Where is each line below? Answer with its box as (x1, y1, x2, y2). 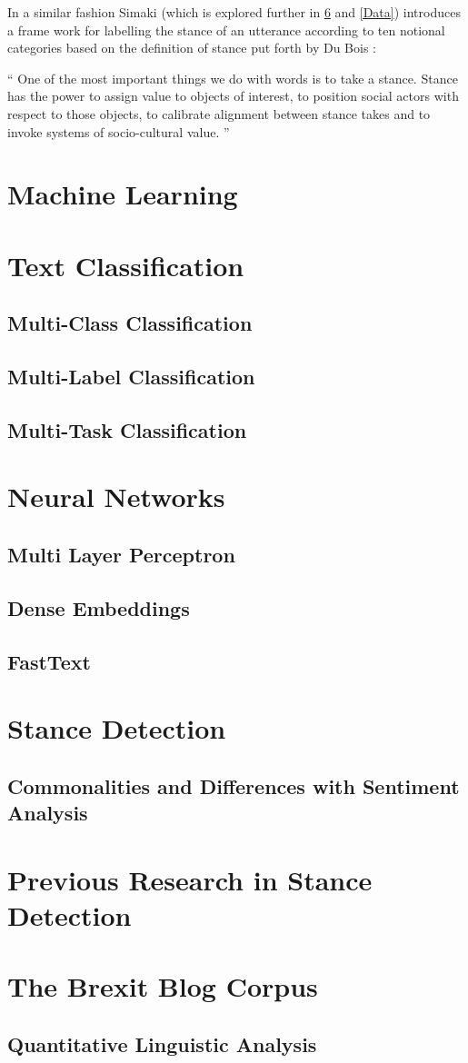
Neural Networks (7, 478, 225, 515)
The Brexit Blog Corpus (7, 968, 318, 1005)
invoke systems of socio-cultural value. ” (7, 122, 230, 141)
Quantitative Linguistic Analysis (7, 1029, 317, 1058)
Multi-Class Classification (7, 309, 253, 337)
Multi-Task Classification (7, 415, 247, 443)
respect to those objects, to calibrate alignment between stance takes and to (7, 104, 431, 123)
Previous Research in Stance (7, 860, 373, 898)
